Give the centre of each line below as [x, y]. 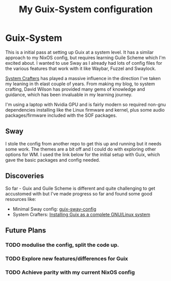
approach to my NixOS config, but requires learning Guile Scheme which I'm [86, 58]
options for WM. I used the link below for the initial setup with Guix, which [83, 155]
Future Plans [26, 230]
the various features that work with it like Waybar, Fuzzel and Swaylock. [81, 68]
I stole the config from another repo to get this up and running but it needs [83, 143]
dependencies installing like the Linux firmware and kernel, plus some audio [85, 110]
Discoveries [25, 176]
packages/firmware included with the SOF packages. [61, 115]
